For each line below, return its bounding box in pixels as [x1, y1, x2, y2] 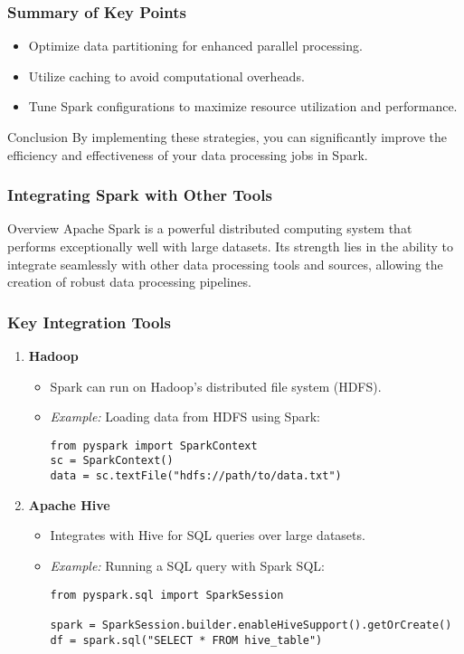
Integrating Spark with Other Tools [7, 184, 272, 206]
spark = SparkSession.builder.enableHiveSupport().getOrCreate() [50, 618, 452, 631]
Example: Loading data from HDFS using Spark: [50, 407, 320, 426]
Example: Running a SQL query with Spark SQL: [50, 555, 325, 574]
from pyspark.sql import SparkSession [50, 588, 284, 602]
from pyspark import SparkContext [50, 439, 258, 452]
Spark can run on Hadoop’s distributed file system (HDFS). [50, 376, 382, 395]
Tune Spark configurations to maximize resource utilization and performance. [28, 97, 458, 116]
